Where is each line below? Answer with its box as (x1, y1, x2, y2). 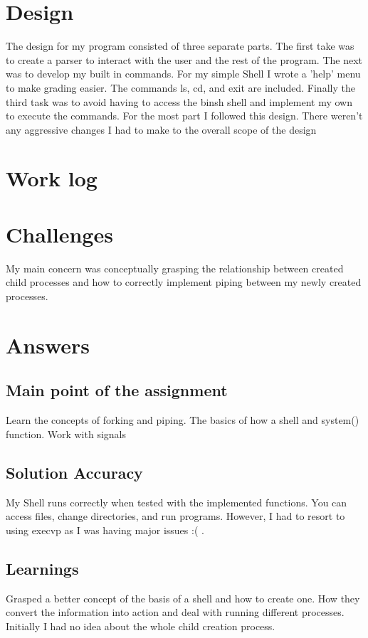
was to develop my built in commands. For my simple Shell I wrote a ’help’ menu (6, 66, 361, 81)
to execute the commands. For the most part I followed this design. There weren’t (6, 108, 363, 123)
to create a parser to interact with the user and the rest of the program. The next (6, 52, 363, 67)
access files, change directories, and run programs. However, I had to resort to (6, 509, 345, 523)
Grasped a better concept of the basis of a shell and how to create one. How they (6, 590, 360, 605)
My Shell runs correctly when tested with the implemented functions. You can (6, 494, 347, 509)
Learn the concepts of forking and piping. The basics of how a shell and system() (6, 413, 359, 427)
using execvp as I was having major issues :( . (6, 522, 204, 537)
